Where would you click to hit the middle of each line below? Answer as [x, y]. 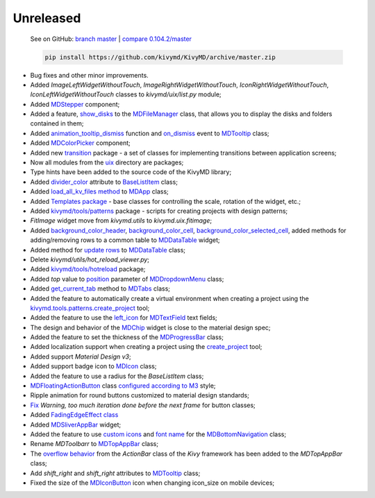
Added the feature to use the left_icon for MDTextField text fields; [124, 318]
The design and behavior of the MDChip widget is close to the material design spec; [150, 327]
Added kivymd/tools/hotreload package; [88, 269]
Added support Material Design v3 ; [81, 357]
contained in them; [57, 123]
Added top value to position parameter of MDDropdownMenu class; [127, 279]
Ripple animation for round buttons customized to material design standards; [140, 395]
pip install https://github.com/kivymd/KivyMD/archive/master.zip [160, 57]
